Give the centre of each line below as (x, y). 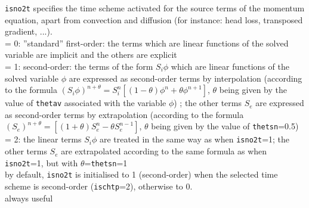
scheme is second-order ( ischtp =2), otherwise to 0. (99, 186)
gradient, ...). (29, 31)
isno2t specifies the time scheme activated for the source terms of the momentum (155, 8)
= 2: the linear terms (43, 139)
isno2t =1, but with (41, 162)
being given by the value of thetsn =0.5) (225, 126)
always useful (29, 198)
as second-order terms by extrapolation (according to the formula (124, 114)
